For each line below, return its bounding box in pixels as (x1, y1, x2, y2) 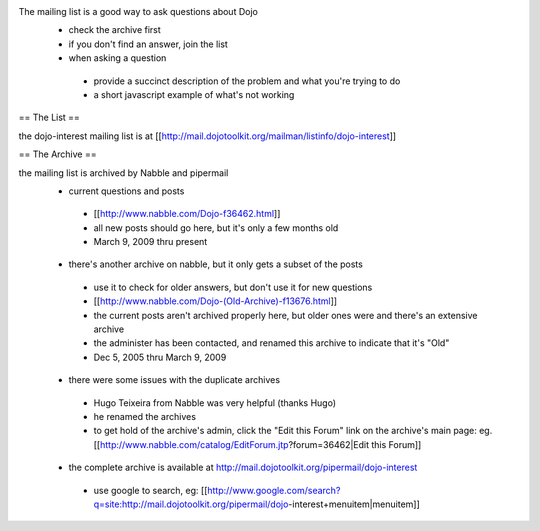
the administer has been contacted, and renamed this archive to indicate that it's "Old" (93, 337, 450, 349)
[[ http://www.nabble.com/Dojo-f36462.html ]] (93, 208, 281, 220)
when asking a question (68, 52, 167, 64)
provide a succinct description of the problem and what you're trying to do (93, 75, 401, 87)
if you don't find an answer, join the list (68, 38, 229, 50)
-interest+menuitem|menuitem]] (288, 498, 420, 510)
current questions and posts (68, 185, 185, 197)
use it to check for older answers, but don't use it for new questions (93, 281, 373, 293)
